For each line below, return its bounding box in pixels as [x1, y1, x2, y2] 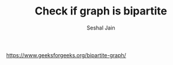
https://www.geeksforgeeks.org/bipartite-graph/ [6, 51, 126, 58]
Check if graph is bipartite [35, 4, 167, 18]
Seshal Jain [86, 24, 115, 31]
